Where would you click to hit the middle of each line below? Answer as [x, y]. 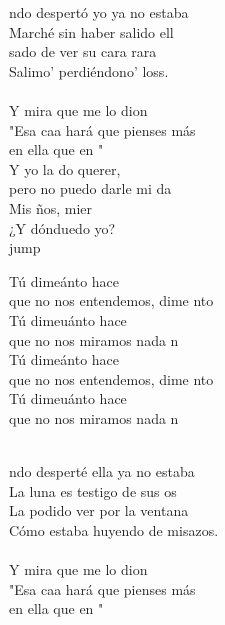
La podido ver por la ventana [99, 510]
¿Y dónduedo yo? [62, 227]
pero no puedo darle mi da [90, 188]
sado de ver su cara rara [83, 51]
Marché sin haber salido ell [91, 31]
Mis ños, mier [51, 207]
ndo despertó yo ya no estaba [99, 12]
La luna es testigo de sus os [93, 490]
